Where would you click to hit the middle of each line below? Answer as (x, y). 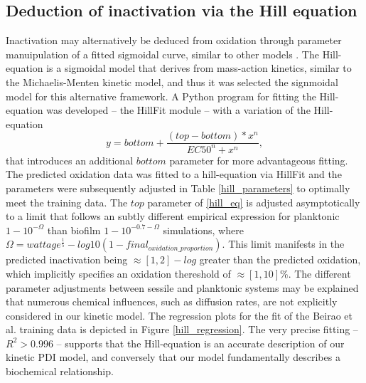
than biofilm (74, 230)
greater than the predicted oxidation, (280, 259)
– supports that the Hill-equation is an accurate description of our (200, 343)
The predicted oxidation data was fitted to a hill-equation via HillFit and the (174, 174)
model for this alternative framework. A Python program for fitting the (161, 96)
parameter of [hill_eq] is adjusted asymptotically (254, 202)
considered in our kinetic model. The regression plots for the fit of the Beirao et (179, 315)
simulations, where (203, 230)
